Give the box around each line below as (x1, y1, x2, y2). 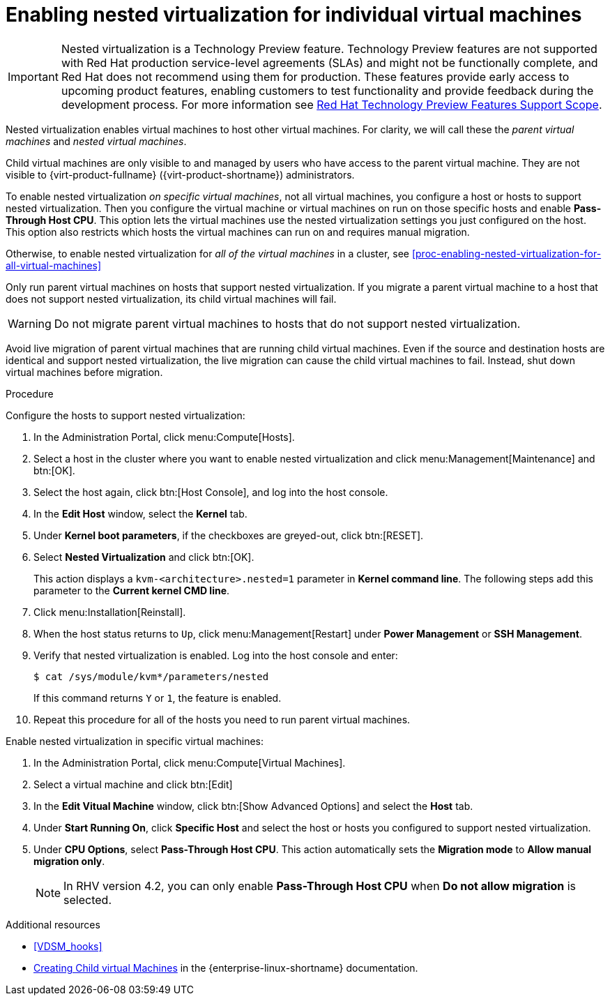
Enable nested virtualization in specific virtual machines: (6, 735, 264, 747)
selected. (63, 892, 112, 907)
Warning (8, 316, 52, 331)
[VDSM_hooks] (33, 940, 102, 952)
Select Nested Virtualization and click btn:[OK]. (33, 550, 254, 563)
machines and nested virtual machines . (6, 135, 187, 147)
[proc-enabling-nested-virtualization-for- (411, 247, 602, 259)
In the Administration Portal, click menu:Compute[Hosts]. (33, 430, 295, 443)
